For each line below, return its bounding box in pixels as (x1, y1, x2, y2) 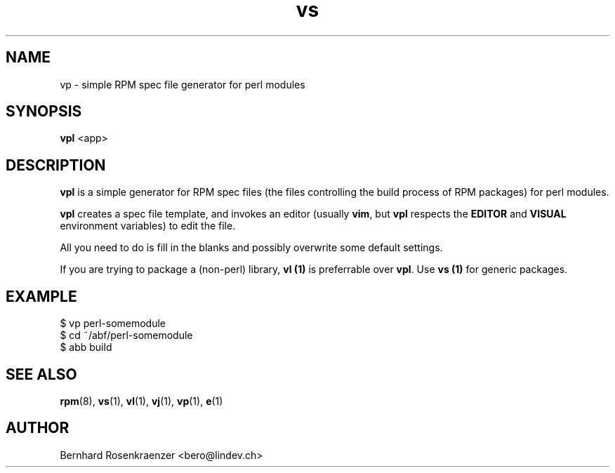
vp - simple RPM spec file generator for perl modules (60, 78, 305, 91)
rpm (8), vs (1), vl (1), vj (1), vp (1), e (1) (60, 394, 223, 407)
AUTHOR (6, 419, 70, 437)
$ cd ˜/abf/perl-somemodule (60, 329, 193, 342)
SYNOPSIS (6, 102, 82, 121)
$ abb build (60, 341, 112, 354)
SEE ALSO (6, 365, 77, 383)
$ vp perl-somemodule (60, 317, 166, 330)
